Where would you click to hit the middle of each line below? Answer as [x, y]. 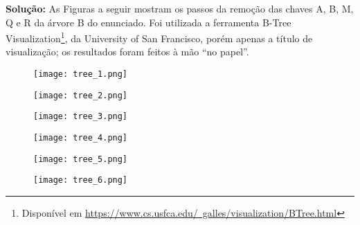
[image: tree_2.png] [81, 95]
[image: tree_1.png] [81, 74]
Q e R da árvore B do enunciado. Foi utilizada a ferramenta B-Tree [148, 22]
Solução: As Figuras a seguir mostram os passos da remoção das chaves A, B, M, [180, 8]
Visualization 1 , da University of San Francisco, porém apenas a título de [159, 37]
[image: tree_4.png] [81, 138]
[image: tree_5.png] [81, 159]
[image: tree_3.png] [81, 117]
